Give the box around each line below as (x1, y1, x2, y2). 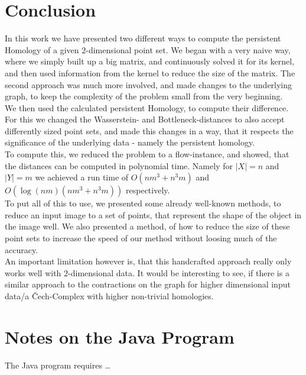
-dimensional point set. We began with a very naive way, (86, 43, 291, 56)
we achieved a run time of (35, 171, 129, 183)
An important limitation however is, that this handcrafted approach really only (5, 255, 292, 267)
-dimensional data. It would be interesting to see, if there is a (68, 266, 289, 279)
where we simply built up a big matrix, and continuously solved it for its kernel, (5, 55, 295, 67)
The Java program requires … (5, 358, 110, 371)
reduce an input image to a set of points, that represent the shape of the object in (5, 208, 302, 221)
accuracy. (5, 243, 38, 256)
